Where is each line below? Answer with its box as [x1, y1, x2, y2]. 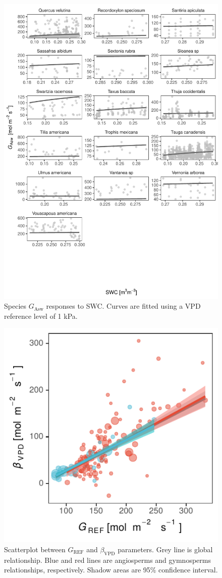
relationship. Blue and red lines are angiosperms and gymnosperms [4, 554, 211, 565]
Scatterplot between [4, 544, 66, 554]
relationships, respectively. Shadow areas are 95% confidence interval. [4, 564, 218, 575]
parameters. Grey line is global [118, 544, 213, 554]
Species [4, 301, 27, 311]
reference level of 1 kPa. [4, 310, 78, 321]
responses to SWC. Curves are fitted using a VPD [46, 301, 201, 311]
